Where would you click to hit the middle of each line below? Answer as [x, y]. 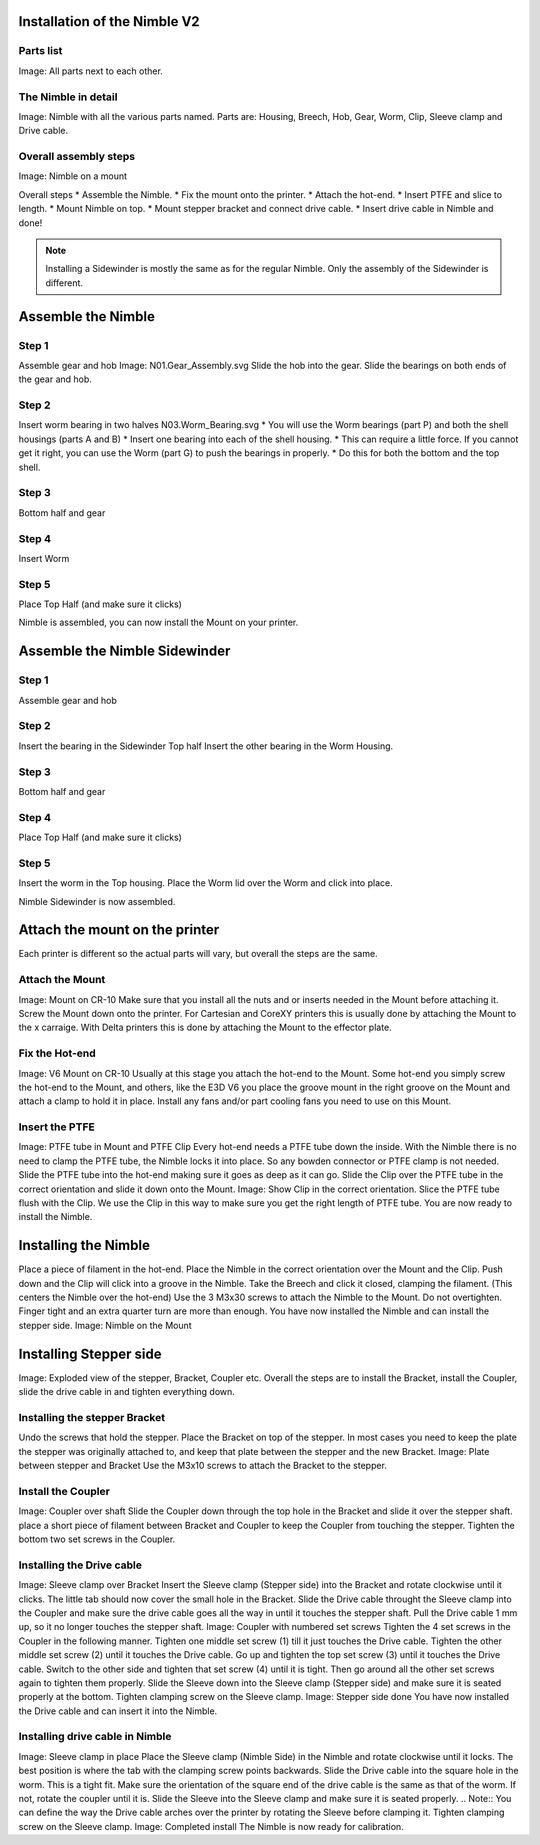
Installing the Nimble [84, 1245]
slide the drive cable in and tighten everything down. [126, 1392]
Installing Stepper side [90, 1353]
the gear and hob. [55, 379]
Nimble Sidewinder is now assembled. [97, 901]
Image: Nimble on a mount [73, 176]
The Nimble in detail [68, 97]
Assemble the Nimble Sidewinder [124, 651]
